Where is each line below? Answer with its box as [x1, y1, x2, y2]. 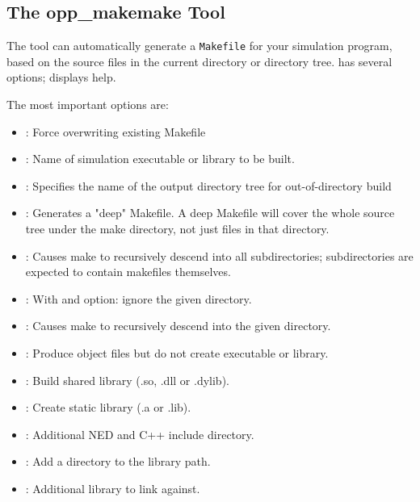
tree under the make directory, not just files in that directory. [25, 220, 330, 237]
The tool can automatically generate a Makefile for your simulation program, [6, 37, 393, 54]
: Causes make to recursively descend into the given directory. [25, 317, 331, 334]
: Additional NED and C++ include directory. [25, 425, 254, 442]
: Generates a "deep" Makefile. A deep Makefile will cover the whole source [25, 204, 395, 221]
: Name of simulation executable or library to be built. [25, 150, 295, 167]
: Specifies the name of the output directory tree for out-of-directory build [25, 177, 392, 194]
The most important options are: [6, 96, 169, 113]
